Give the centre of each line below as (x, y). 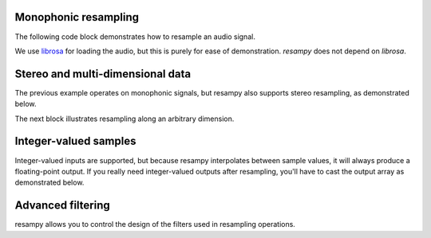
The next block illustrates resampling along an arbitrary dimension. (125, 119)
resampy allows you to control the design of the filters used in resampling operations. (155, 224)
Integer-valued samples (75, 141)
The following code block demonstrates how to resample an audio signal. (135, 37)
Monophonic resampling (77, 17)
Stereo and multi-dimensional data (103, 74)
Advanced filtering (63, 206)
